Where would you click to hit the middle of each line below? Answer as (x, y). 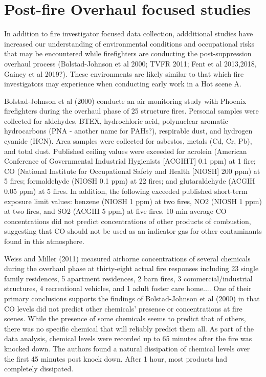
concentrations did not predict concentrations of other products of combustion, (128, 221)
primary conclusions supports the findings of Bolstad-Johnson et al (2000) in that (132, 298)
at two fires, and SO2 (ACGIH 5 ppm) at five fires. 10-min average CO (115, 211)
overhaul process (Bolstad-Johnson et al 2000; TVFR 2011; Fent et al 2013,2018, (130, 63)
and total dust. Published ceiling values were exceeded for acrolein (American (126, 151)
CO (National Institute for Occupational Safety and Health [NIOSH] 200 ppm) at (132, 171)
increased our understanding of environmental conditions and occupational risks (129, 43)
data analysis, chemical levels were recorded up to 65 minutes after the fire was (128, 338)
